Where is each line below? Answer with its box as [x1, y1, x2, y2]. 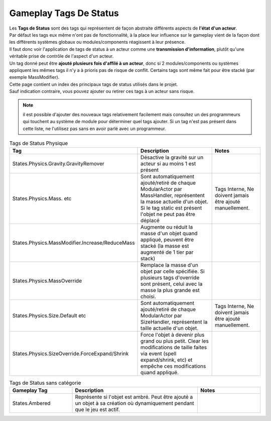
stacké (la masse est [141, 243, 189, 250]
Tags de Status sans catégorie [9, 379, 81, 386]
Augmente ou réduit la [141, 224, 193, 231]
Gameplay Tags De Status [9, 8, 119, 19]
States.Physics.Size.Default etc [12, 312, 86, 319]
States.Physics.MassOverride [12, 277, 82, 284]
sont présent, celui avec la [141, 280, 203, 287]
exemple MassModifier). [9, 74, 60, 80]
